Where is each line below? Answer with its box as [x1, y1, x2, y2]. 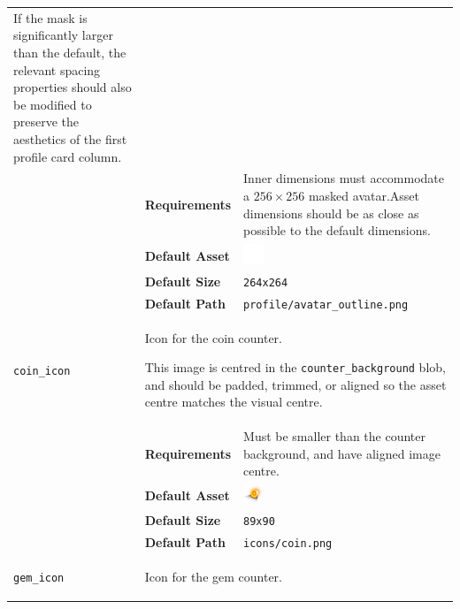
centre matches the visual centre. [144, 392, 323, 411]
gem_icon [13, 571, 65, 584]
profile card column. [13, 147, 122, 165]
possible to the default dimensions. [243, 221, 431, 240]
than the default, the [13, 42, 126, 61]
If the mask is [13, 8, 88, 27]
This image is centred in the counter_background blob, [144, 358, 446, 377]
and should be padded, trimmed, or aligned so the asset [144, 375, 447, 393]
